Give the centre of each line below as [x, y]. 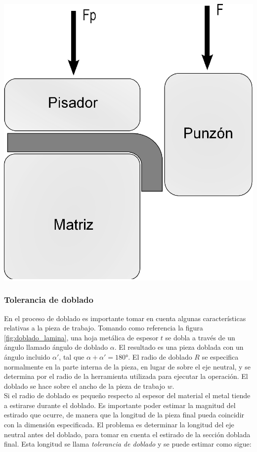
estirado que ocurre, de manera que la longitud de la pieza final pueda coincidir [124, 415]
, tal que [72, 356]
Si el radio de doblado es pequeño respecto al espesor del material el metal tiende [127, 395]
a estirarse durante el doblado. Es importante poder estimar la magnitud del [120, 405]
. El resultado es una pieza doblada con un [179, 347]
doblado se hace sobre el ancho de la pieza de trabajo [85, 386]
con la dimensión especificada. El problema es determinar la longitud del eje [119, 425]
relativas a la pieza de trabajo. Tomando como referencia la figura [104, 328]
